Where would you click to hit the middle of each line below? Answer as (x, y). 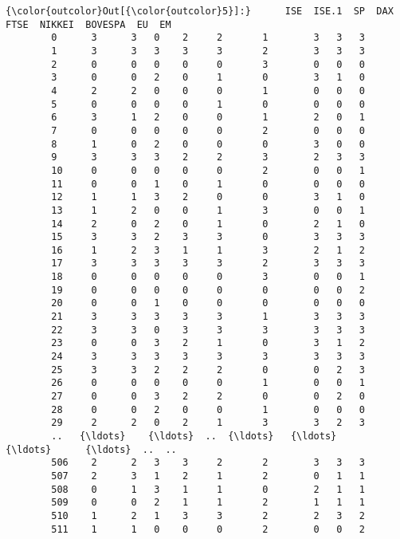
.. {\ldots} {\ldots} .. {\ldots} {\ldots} (194, 436)
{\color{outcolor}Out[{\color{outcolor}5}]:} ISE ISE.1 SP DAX (200, 11)
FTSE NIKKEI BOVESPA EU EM (88, 24)
